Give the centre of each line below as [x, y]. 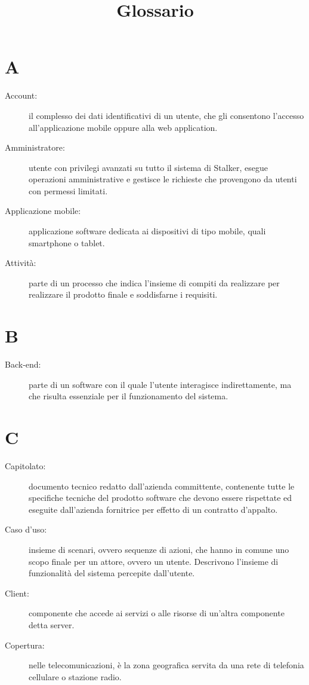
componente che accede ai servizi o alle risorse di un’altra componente [157, 613]
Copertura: [25, 645]
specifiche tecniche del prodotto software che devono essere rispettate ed [160, 498]
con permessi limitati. [68, 190]
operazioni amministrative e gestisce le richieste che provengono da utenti [163, 179]
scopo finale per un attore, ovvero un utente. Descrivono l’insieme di [154, 561]
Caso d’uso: [26, 529]
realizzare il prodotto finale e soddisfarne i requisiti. [123, 294]
